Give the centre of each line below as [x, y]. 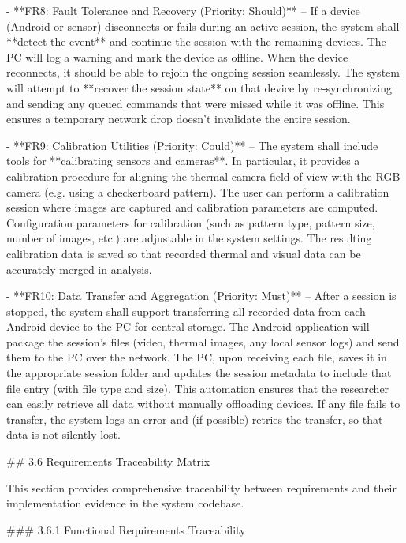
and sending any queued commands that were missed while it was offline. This [196, 103]
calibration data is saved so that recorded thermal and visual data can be [184, 253]
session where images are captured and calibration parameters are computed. [192, 207]
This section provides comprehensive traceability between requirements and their [201, 487]
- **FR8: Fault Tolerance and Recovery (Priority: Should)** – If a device [183, 10]
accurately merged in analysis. [79, 269]
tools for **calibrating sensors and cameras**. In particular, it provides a [183, 161]
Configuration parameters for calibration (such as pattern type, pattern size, [191, 222]
